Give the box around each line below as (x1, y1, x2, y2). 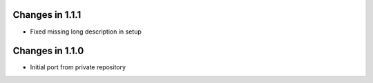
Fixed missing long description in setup (30, 27, 142, 36)
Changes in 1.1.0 (12, 45, 84, 57)
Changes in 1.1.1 (12, 9, 82, 21)
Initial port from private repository (30, 63, 126, 71)
